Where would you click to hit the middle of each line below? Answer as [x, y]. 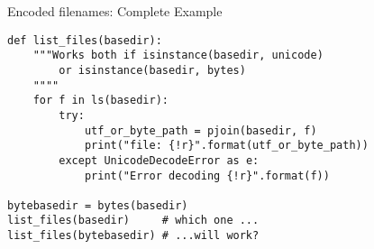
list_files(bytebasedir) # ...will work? [133, 236]
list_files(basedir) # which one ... [133, 221]
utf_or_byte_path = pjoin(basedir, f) [201, 130]
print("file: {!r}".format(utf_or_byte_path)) [226, 146]
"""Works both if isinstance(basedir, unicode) [178, 55]
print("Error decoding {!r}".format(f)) [207, 175]
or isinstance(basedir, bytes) [152, 70]
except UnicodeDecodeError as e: [159, 160]
